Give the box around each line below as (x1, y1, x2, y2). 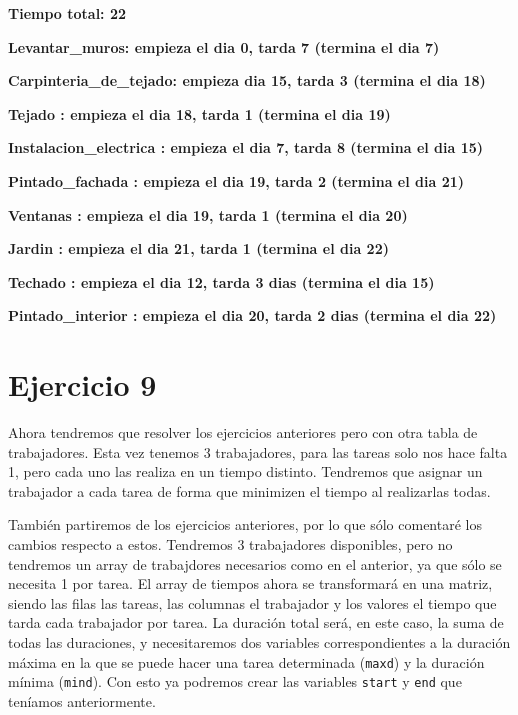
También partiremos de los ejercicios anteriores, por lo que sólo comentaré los (8, 514, 482, 535)
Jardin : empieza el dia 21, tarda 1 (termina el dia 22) (8, 238, 389, 259)
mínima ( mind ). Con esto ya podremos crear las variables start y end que (8, 671, 462, 692)
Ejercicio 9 (8, 364, 157, 405)
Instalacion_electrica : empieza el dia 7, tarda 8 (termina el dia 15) (8, 137, 484, 158)
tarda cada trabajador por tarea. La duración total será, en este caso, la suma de (8, 612, 504, 633)
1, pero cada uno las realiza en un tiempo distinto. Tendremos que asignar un (8, 461, 483, 482)
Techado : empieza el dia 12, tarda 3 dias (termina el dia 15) (8, 271, 435, 292)
